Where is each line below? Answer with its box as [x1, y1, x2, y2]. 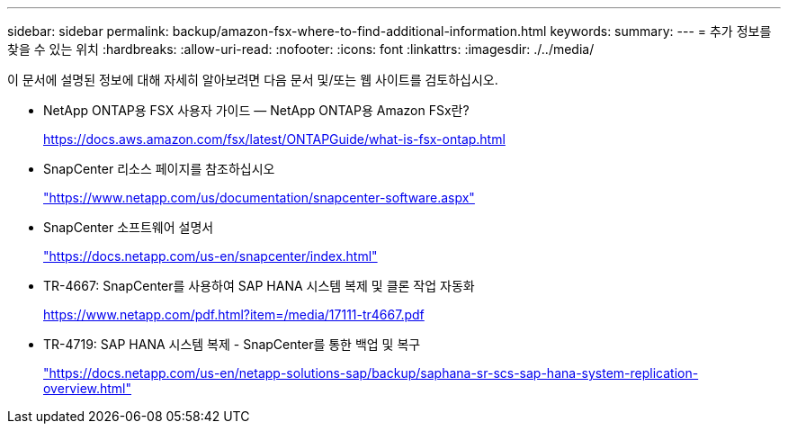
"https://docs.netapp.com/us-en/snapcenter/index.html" [43, 248, 378, 264]
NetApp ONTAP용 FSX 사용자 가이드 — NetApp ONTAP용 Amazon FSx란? [43, 103, 470, 118]
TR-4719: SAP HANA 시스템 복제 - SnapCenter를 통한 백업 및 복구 [43, 337, 421, 352]
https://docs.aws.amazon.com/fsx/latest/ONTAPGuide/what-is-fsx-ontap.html [43, 131, 506, 147]
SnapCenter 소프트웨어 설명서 [43, 220, 214, 235]
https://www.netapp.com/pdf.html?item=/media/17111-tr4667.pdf [43, 307, 425, 322]
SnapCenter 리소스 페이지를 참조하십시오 [43, 161, 275, 176]
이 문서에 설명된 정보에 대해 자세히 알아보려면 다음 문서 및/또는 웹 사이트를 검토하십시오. [7, 72, 498, 87]
